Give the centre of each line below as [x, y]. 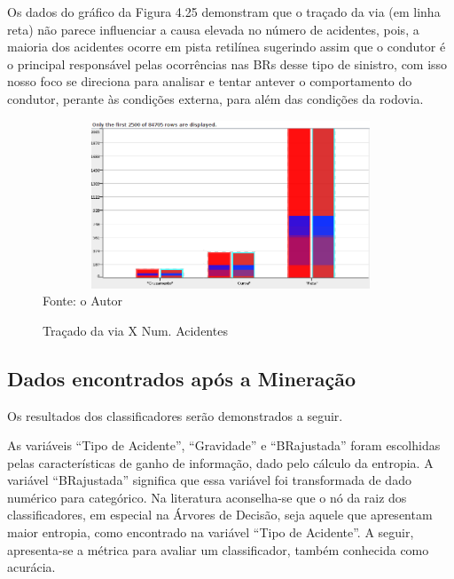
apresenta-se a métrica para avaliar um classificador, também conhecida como [218, 549]
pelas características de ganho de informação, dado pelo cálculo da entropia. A [220, 462]
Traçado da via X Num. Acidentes [135, 330]
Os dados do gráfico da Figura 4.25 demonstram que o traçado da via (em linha [224, 12]
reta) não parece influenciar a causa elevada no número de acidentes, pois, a [213, 29]
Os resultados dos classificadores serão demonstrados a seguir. [175, 415]
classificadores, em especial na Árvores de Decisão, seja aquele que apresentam [220, 515]
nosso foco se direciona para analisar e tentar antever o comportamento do [210, 81]
